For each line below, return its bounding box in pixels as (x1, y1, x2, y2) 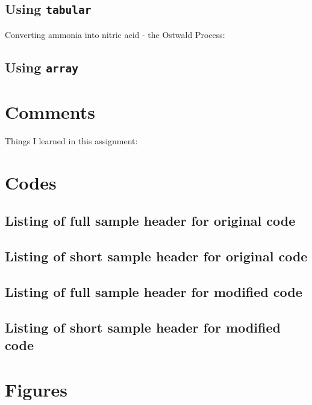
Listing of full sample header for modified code (5, 282, 302, 301)
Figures (5, 377, 67, 401)
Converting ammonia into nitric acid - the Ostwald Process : (5, 28, 225, 40)
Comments (5, 99, 95, 124)
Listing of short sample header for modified (5, 317, 281, 336)
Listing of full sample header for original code (5, 211, 296, 230)
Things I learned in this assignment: (5, 134, 138, 147)
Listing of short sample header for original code (5, 247, 308, 265)
